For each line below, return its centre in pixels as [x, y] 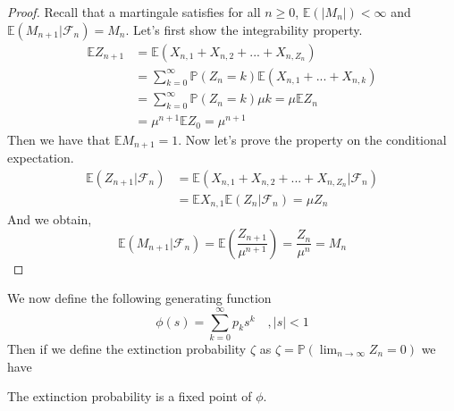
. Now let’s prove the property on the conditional [312, 139]
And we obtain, [50, 219]
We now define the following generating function [139, 298]
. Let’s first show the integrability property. [244, 29]
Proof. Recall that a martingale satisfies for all [134, 12]
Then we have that [59, 139]
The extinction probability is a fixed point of [130, 396]
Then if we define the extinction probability [127, 349]
